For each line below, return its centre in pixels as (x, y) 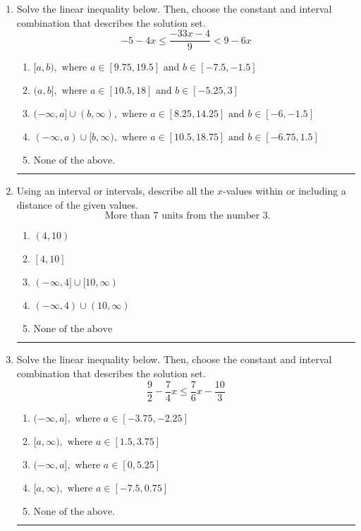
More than (127, 216)
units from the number (211, 216)
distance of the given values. (77, 204)
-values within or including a (284, 191)
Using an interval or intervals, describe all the (115, 191)
